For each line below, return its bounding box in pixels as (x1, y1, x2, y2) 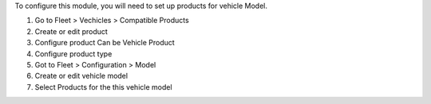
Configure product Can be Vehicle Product (34, 38, 175, 48)
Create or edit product (34, 26, 108, 36)
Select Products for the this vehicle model (34, 82, 172, 91)
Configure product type (34, 48, 113, 59)
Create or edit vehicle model (34, 71, 128, 81)
